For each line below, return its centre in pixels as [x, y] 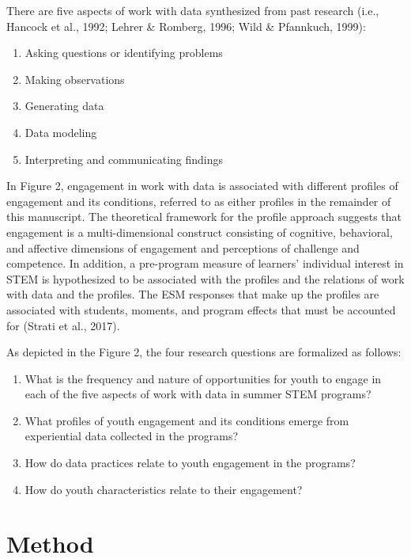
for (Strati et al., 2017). [63, 325]
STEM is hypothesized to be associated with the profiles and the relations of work [205, 278]
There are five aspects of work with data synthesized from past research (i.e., [193, 10]
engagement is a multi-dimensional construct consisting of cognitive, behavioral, [200, 232]
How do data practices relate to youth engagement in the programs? [190, 463]
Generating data [64, 106]
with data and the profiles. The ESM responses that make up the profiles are [193, 294]
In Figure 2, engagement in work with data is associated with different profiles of [202, 186]
